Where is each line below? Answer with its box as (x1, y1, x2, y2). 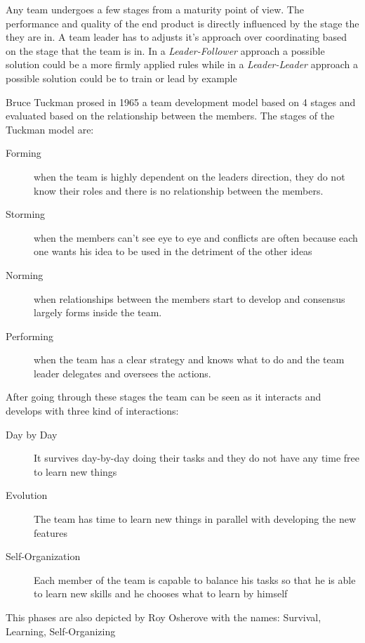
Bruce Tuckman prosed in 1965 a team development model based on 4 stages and (6, 94, 356, 109)
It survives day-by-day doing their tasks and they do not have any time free (34, 450, 359, 465)
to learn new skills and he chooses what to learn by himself (34, 586, 288, 601)
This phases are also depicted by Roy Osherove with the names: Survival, (6, 610, 321, 624)
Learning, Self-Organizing (6, 623, 116, 638)
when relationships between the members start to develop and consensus (34, 291, 345, 306)
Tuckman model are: (6, 122, 94, 136)
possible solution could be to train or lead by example (6, 70, 237, 85)
